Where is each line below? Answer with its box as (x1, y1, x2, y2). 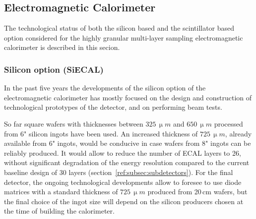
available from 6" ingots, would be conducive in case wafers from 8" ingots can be (4, 138, 251, 148)
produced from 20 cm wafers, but (147, 186, 248, 197)
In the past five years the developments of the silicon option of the (4, 83, 206, 93)
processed (214, 118, 243, 129)
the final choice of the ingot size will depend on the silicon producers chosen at (4, 196, 244, 206)
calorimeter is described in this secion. (4, 42, 120, 52)
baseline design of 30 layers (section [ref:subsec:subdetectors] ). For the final (4, 167, 233, 177)
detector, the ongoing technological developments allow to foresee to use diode (4, 176, 242, 187)
